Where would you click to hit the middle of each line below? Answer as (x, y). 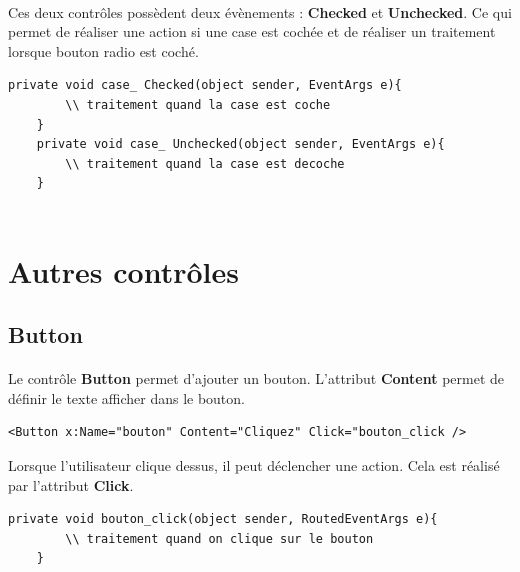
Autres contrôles (124, 270)
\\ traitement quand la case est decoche (205, 163)
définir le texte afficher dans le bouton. (126, 397)
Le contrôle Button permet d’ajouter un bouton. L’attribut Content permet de (256, 378)
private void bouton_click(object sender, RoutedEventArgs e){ (223, 519)
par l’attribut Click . (71, 484)
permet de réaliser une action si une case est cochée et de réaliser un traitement (252, 31)
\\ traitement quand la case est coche (198, 104)
